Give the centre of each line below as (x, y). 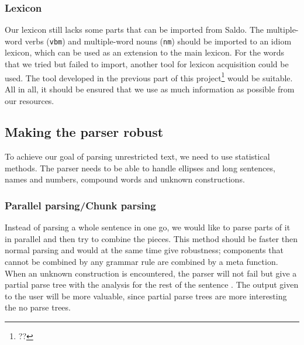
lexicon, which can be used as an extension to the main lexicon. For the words (145, 52)
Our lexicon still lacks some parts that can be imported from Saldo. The (134, 30)
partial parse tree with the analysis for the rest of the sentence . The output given (152, 284)
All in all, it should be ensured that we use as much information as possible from (150, 89)
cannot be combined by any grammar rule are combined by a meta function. (141, 262)
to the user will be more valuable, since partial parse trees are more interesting (146, 296)
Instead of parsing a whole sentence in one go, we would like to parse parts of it (148, 227)
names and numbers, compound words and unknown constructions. (125, 179)
